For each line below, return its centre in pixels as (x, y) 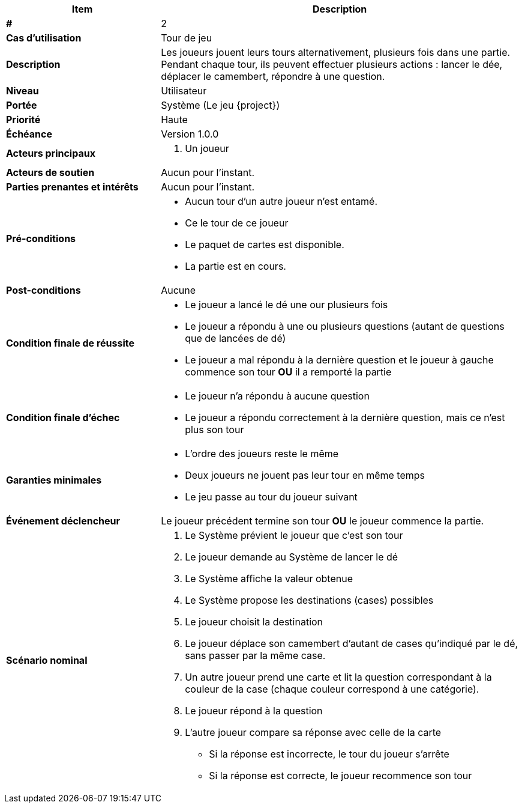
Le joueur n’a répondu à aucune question (277, 396)
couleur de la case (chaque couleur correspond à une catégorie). (332, 689)
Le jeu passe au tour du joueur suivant (271, 497)
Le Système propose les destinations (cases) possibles (309, 600)
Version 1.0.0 (190, 134)
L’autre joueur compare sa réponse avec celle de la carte (313, 732)
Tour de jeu (187, 38)
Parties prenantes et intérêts (72, 187)
